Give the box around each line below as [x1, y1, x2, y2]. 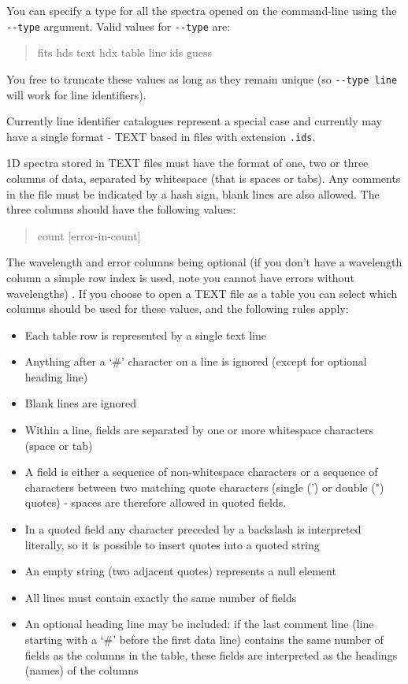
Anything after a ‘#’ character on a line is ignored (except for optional [24, 353, 367, 370]
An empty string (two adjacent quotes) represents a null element [24, 563, 336, 579]
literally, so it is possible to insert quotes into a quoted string [24, 536, 320, 552]
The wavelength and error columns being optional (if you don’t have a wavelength [6, 254, 402, 270]
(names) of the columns [24, 662, 139, 678]
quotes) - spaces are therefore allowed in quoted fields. [24, 494, 287, 511]
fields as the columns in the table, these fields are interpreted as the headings [24, 646, 398, 663]
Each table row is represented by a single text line [24, 326, 266, 343]
